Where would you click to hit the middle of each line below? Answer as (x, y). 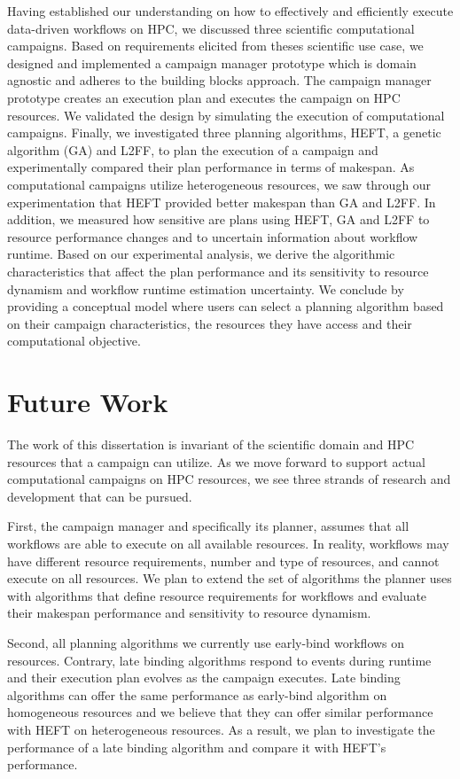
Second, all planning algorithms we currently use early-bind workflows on (206, 642)
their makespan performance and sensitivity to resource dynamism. (189, 613)
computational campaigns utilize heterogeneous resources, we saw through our (219, 184)
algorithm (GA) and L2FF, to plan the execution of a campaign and (193, 149)
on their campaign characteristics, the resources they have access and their (210, 323)
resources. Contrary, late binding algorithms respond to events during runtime (219, 660)
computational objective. (74, 341)
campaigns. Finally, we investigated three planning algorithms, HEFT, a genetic (224, 132)
